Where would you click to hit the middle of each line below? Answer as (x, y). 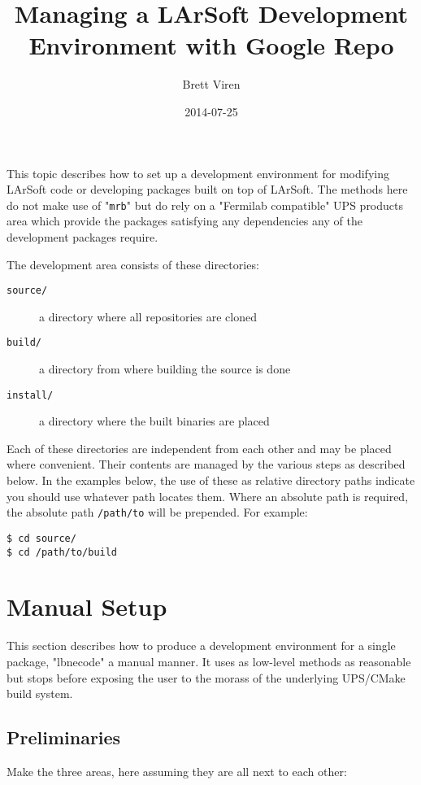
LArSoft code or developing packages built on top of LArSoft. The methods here (207, 189)
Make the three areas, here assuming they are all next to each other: (177, 771)
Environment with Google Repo (211, 45)
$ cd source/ (41, 538)
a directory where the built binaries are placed (154, 421)
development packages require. (82, 236)
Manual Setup (87, 606)
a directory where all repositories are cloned (148, 316)
